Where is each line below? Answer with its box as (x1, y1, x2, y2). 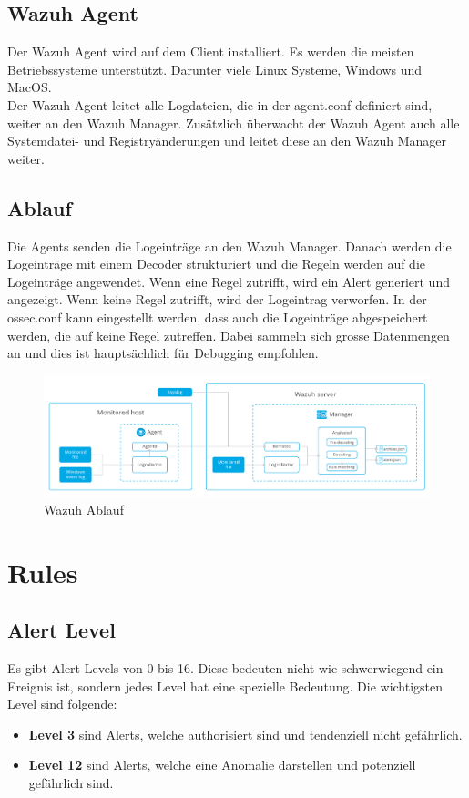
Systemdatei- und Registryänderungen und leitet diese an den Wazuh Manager (7, 131, 447, 150)
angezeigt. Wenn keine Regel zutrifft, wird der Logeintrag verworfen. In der (7, 290, 427, 309)
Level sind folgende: (7, 694, 117, 713)
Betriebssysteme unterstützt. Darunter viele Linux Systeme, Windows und (7, 59, 423, 78)
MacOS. (7, 77, 52, 97)
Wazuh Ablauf (44, 499, 124, 518)
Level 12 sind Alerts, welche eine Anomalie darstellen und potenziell (28, 755, 416, 774)
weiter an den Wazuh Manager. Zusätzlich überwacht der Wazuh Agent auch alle (7, 113, 460, 132)
